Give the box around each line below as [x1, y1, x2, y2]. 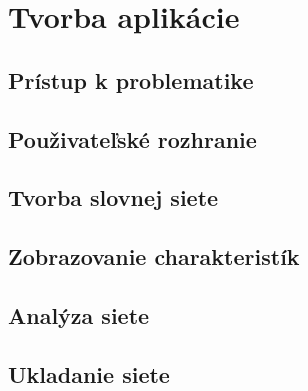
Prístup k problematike [8, 64, 254, 95]
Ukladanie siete [8, 358, 170, 389]
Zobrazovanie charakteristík [8, 241, 300, 272]
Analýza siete [8, 299, 150, 330]
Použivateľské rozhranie [8, 123, 257, 154]
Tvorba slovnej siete [8, 182, 219, 213]
